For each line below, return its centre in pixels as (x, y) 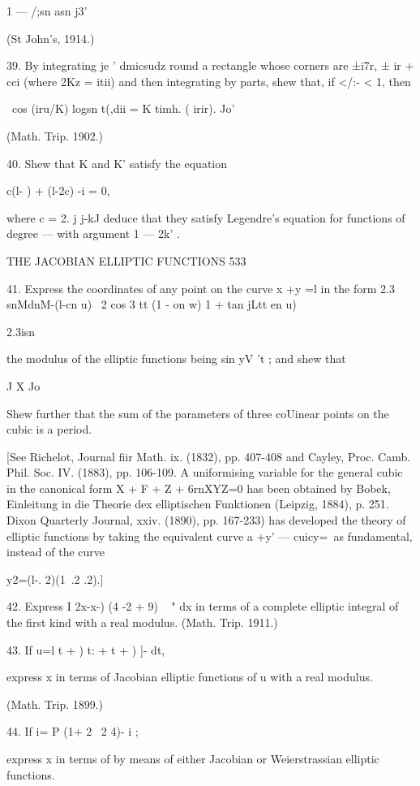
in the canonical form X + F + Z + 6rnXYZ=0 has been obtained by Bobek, (199, 488)
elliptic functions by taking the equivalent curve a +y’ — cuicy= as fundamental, (210, 536)
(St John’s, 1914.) (51, 38)
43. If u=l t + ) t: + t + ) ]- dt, (86, 649)
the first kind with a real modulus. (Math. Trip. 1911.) (142, 622)
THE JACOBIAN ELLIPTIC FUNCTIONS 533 (126, 260)
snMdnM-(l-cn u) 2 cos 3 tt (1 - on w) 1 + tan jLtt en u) (152, 304)
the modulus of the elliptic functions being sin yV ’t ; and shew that (176, 358)
